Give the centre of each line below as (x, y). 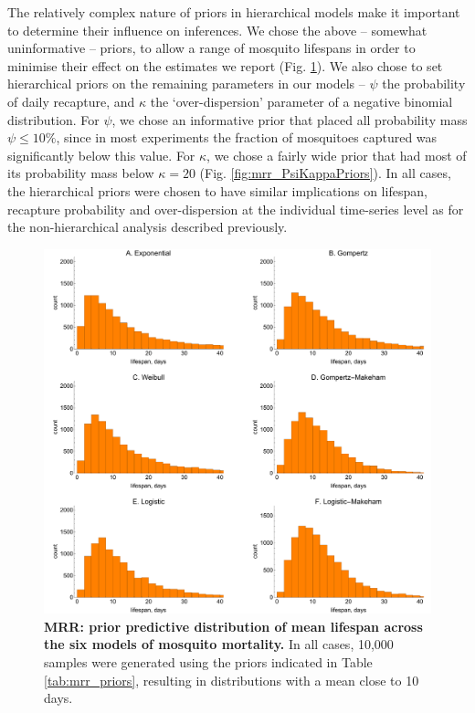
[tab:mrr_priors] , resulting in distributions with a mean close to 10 (232, 680)
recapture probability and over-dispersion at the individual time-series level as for (236, 209)
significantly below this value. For (101, 155)
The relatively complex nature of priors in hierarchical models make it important (234, 12)
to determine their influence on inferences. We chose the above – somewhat (217, 30)
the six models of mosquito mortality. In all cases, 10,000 (219, 644)
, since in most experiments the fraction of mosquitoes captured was (247, 137)
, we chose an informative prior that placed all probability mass (290, 119)
